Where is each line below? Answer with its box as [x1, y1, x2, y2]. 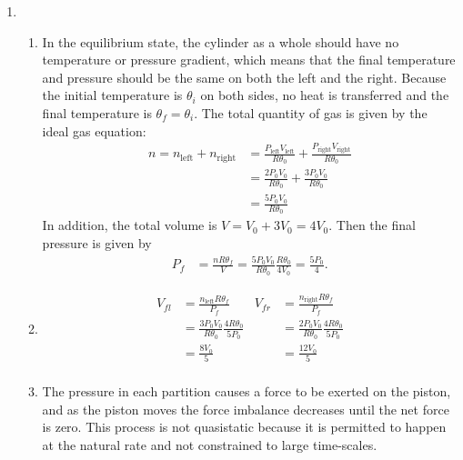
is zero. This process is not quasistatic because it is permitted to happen [42, 417, 447, 436]
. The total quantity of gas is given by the [194, 103, 428, 122]
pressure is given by [42, 233, 152, 252]
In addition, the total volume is [42, 215, 217, 235]
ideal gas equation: [42, 121, 146, 140]
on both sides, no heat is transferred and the [200, 85, 449, 105]
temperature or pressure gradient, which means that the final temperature [42, 50, 456, 69]
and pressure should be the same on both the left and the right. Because [42, 67, 447, 86]
